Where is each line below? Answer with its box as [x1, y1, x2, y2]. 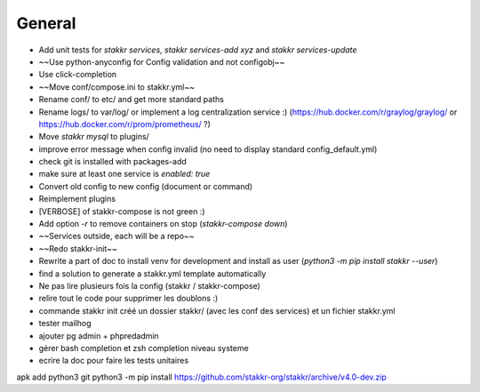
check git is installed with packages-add [38, 156, 187, 167]
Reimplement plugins [38, 194, 116, 204]
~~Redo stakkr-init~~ [38, 243, 117, 253]
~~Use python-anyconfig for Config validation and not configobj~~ [38, 56, 285, 67]
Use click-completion [38, 69, 117, 80]
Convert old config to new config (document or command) [38, 180, 253, 191]
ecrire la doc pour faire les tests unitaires [38, 356, 189, 366]
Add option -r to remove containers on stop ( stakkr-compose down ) [38, 219, 288, 229]
